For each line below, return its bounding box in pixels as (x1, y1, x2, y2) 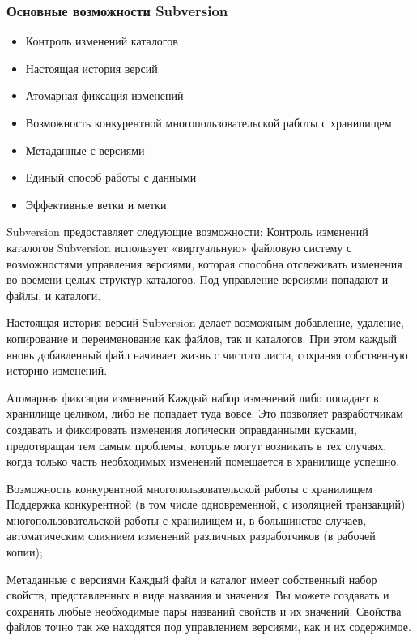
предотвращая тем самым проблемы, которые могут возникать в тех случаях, (6, 436, 387, 453)
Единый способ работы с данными (25, 169, 197, 186)
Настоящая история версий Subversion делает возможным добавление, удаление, (6, 314, 404, 331)
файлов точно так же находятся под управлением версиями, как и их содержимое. (6, 618, 411, 635)
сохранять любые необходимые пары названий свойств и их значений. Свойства (6, 602, 402, 619)
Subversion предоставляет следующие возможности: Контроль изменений (6, 223, 368, 240)
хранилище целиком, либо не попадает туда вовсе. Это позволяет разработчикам (6, 405, 403, 422)
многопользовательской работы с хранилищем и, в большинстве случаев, (6, 511, 367, 528)
